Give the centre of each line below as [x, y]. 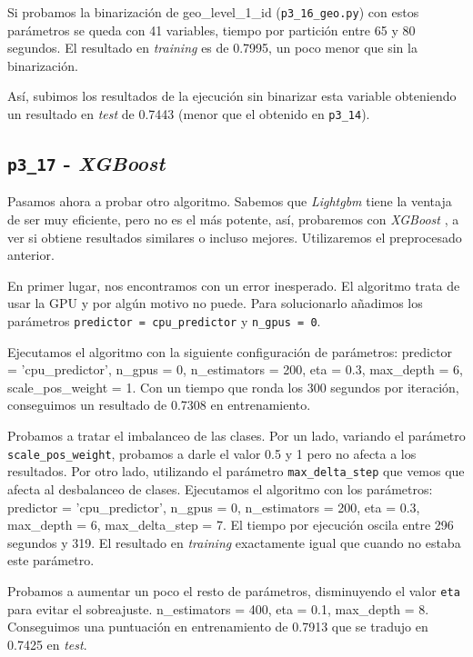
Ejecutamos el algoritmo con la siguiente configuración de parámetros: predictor [230, 351]
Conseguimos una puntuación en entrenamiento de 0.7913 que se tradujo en [218, 627]
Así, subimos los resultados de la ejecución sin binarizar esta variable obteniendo [232, 96]
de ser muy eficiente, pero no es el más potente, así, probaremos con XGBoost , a [233, 219]
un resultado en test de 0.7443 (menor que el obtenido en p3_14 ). [189, 114]
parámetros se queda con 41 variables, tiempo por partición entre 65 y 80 [211, 30]
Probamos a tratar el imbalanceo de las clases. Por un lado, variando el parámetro [236, 436]
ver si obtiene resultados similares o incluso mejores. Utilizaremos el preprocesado [235, 237]
